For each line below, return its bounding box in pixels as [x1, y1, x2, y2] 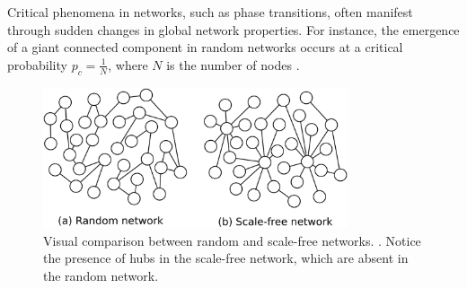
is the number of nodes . [166, 55, 300, 74]
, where [108, 55, 148, 74]
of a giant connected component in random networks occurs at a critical [7, 38, 403, 57]
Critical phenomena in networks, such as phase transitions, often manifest [7, 3, 413, 21]
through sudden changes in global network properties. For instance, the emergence [7, 20, 460, 39]
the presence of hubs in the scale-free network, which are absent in [43, 249, 409, 267]
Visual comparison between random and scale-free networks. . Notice [43, 231, 421, 249]
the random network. [43, 266, 159, 284]
